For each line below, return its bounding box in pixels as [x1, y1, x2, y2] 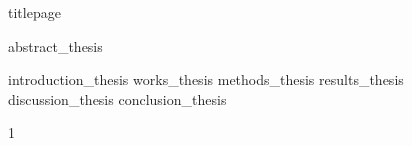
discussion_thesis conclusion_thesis [8, 88, 227, 109]
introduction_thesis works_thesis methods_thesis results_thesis [8, 69, 404, 90]
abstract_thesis [8, 35, 103, 56]
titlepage [8, 2, 61, 22]
